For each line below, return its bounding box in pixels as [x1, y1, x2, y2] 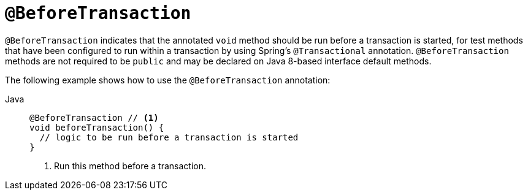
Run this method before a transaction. [54, 160, 207, 171]
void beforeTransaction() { [29, 122, 164, 132]
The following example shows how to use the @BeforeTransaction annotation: [5, 74, 331, 85]
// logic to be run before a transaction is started [39, 132, 299, 142]
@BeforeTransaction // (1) [29, 112, 159, 123]
